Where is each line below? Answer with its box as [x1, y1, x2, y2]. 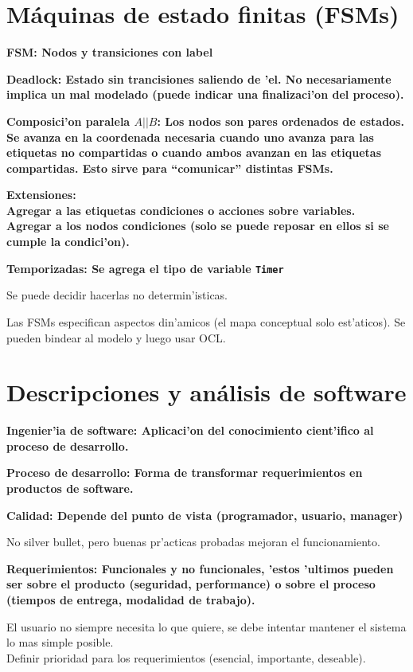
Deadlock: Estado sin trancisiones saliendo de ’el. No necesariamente [6, 70, 392, 87]
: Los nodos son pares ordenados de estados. [157, 112, 404, 129]
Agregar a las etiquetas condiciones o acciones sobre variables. [6, 201, 356, 218]
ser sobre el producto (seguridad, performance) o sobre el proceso [6, 576, 376, 592]
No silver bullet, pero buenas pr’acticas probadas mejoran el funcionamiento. [6, 533, 380, 550]
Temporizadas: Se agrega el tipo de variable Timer [6, 260, 284, 276]
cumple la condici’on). [6, 233, 130, 250]
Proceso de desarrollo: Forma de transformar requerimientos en [6, 464, 363, 481]
